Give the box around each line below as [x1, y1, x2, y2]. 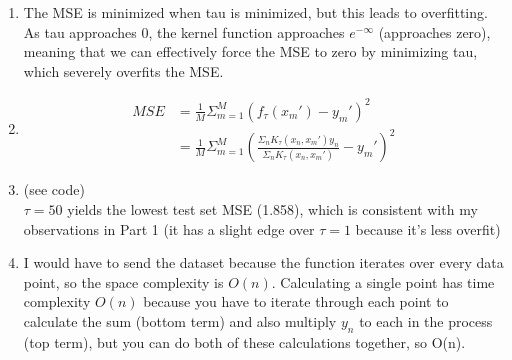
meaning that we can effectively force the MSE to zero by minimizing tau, [23, 41, 478, 62]
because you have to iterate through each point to [143, 291, 449, 312]
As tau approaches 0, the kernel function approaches [23, 21, 345, 42]
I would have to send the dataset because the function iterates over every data [23, 252, 504, 273]
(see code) [23, 179, 85, 200]
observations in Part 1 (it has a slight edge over [23, 218, 315, 239]
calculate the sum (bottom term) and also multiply [23, 311, 337, 331]
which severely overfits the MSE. [23, 60, 224, 81]
